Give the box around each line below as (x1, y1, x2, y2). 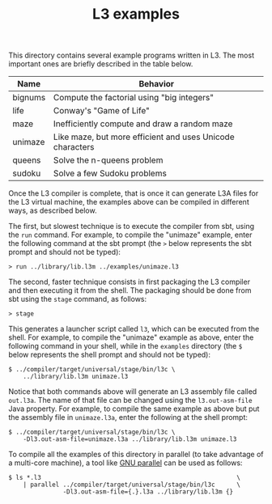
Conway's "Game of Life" (53, 105, 150, 116)
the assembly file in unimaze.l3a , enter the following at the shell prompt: (8, 413, 249, 422)
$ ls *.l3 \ (8, 474, 241, 482)
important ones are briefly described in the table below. (8, 59, 193, 69)
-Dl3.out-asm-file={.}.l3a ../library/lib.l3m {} (62, 488, 233, 496)
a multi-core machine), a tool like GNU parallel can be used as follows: (8, 458, 243, 468)
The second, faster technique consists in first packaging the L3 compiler (8, 277, 251, 287)
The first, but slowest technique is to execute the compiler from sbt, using (8, 222, 255, 231)
